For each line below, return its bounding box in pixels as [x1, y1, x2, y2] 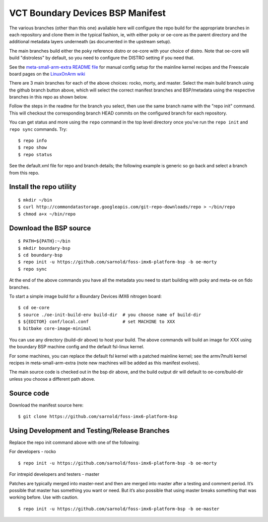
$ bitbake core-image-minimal [18, 326, 92, 331]
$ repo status [18, 152, 52, 157]
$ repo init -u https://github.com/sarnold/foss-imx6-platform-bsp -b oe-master [18, 506, 220, 512]
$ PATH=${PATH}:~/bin [18, 238, 70, 244]
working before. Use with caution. [9, 494, 79, 500]
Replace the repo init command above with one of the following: [9, 439, 140, 445]
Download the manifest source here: [9, 402, 84, 408]
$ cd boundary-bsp [18, 252, 63, 258]
